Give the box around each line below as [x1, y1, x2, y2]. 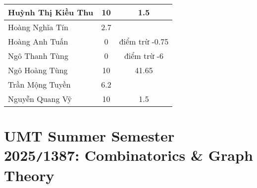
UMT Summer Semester [4, 126, 175, 146]
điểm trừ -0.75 [119, 36, 169, 47]
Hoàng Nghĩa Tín [8, 21, 68, 33]
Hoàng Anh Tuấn [8, 36, 68, 47]
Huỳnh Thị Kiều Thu [8, 6, 94, 18]
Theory [4, 165, 54, 185]
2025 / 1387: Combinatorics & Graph [4, 145, 253, 165]
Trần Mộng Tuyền [8, 79, 71, 90]
